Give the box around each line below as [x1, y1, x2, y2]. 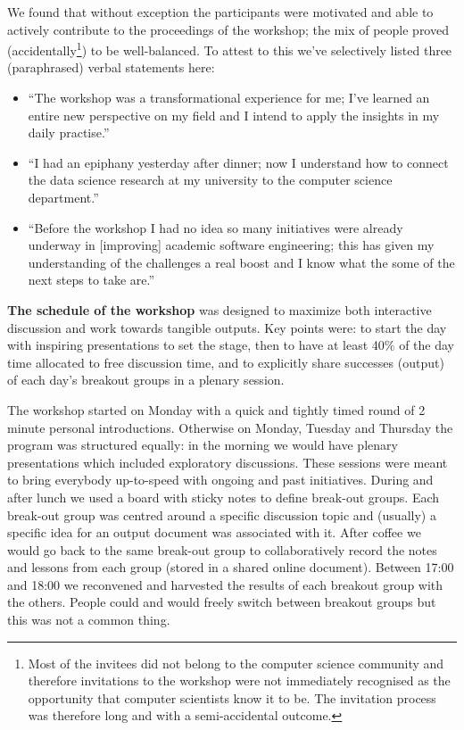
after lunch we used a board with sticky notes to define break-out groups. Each [7, 487, 440, 506]
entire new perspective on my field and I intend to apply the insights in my [28, 105, 440, 124]
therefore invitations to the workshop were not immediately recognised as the [28, 671, 451, 690]
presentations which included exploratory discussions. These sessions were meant [7, 452, 448, 471]
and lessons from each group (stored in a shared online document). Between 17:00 [7, 558, 454, 577]
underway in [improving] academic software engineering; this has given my [28, 236, 435, 254]
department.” [28, 188, 99, 206]
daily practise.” [28, 123, 110, 142]
